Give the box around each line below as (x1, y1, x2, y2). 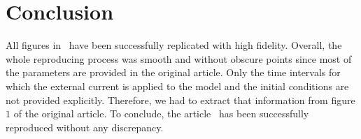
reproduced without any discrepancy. (6, 119, 164, 134)
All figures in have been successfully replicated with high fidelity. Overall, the (6, 38, 342, 52)
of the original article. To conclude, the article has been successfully (13, 106, 309, 121)
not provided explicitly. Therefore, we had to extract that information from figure (6, 92, 355, 107)
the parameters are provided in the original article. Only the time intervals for (6, 65, 341, 80)
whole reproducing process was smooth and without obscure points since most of (6, 51, 352, 66)
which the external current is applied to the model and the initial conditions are (6, 78, 349, 93)
